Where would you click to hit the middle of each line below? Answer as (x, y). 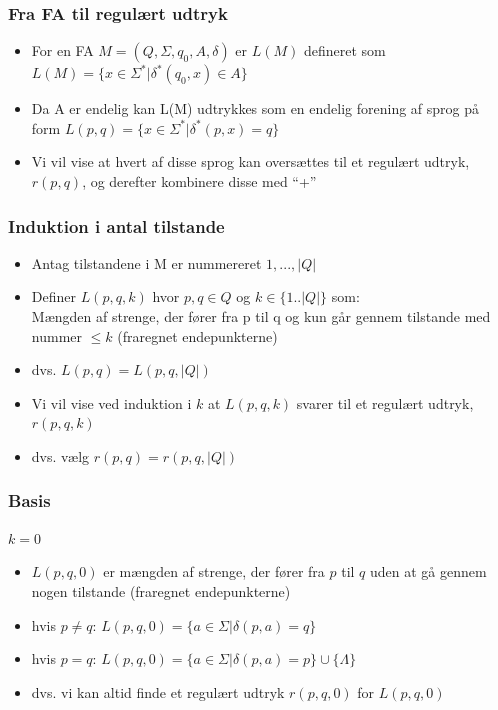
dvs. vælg (60, 455)
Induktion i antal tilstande (116, 225)
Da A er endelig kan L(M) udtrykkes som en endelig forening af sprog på (255, 108)
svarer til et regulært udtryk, (385, 402)
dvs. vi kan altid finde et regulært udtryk (158, 691)
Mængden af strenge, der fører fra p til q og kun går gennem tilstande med (261, 316)
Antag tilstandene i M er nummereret (146, 262)
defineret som (344, 50)
